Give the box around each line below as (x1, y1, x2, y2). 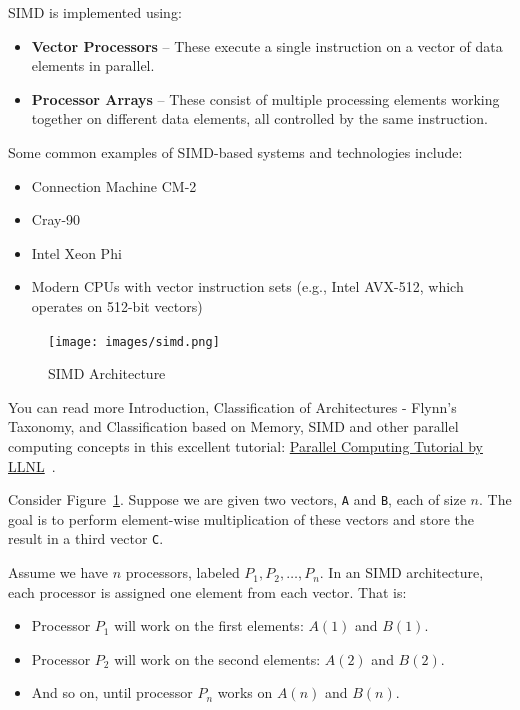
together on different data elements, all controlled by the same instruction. (31, 108, 488, 129)
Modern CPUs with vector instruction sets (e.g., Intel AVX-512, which (31, 276, 464, 297)
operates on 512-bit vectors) (31, 295, 203, 316)
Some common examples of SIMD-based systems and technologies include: (8, 141, 463, 162)
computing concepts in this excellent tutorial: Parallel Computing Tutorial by (8, 435, 483, 456)
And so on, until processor (31, 682, 193, 703)
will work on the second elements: (114, 648, 321, 669)
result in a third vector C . (8, 528, 164, 549)
